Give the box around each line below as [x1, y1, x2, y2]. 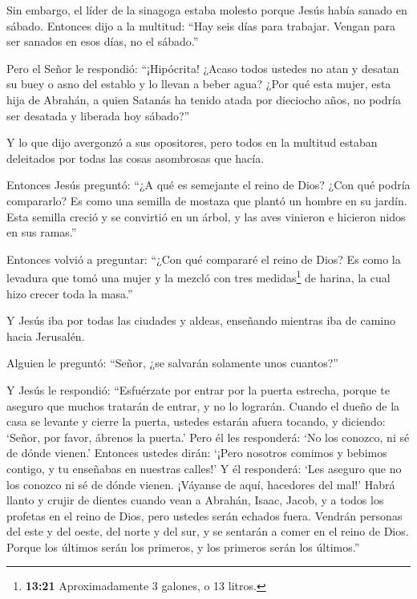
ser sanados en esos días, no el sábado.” [6, 33, 199, 50]
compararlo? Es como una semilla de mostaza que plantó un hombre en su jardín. [6, 192, 407, 208]
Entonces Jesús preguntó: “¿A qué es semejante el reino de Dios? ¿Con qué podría [6, 176, 411, 193]
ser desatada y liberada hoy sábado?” [6, 107, 190, 123]
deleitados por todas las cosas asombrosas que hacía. [6, 149, 265, 166]
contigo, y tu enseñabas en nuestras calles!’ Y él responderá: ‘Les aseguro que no [6, 459, 402, 476]
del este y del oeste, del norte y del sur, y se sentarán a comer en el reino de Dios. [6, 523, 409, 540]
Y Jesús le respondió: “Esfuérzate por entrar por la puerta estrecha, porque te [6, 381, 390, 398]
